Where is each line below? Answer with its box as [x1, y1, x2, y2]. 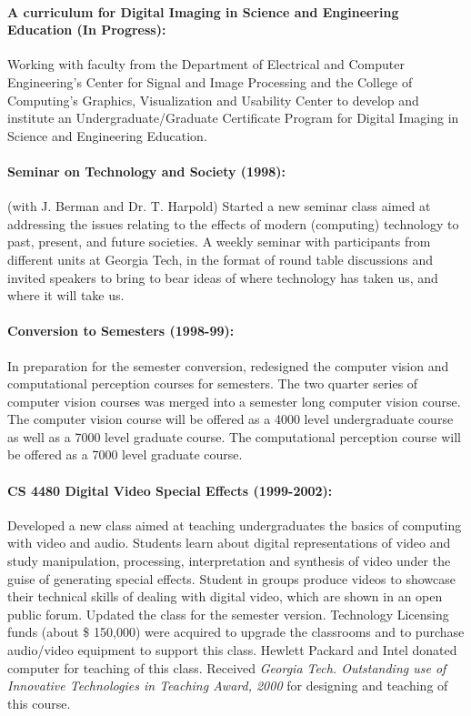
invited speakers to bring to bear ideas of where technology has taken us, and [7, 267, 438, 287]
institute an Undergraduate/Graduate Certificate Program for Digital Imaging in [7, 108, 459, 127]
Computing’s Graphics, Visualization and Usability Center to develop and [7, 90, 419, 109]
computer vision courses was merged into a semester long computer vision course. [7, 391, 461, 410]
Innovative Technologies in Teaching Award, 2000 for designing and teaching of [7, 676, 448, 695]
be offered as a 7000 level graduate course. [7, 445, 243, 464]
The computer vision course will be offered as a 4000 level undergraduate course [7, 409, 454, 429]
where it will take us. [7, 286, 125, 305]
